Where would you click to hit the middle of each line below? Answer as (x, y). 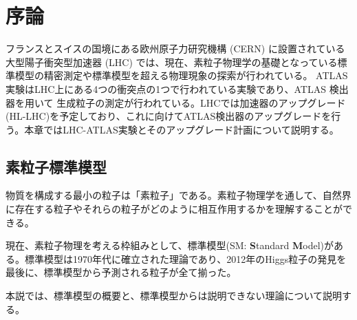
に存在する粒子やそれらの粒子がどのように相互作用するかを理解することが (174, 209)
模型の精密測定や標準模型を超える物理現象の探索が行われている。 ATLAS (181, 75)
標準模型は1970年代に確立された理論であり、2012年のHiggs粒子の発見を (185, 258)
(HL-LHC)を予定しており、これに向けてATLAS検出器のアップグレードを (169, 116)
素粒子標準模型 (56, 166)
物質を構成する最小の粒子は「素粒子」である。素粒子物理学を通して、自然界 (178, 195)
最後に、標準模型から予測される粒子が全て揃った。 (121, 272)
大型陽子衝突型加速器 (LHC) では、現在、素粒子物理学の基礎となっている (172, 62)
